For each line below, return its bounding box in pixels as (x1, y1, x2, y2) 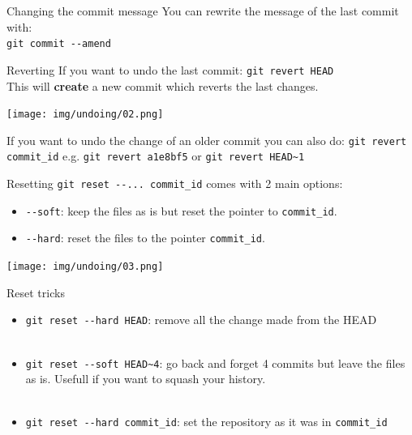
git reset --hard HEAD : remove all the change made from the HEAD (25, 311, 377, 328)
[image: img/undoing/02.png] (6, 109, 164, 121)
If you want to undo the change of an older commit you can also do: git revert (6, 131, 407, 148)
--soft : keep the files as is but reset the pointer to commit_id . (25, 202, 337, 219)
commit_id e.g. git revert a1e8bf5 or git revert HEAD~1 (6, 147, 305, 164)
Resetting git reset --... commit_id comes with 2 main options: (6, 175, 343, 192)
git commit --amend (6, 38, 111, 50)
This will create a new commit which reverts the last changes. (6, 77, 319, 94)
